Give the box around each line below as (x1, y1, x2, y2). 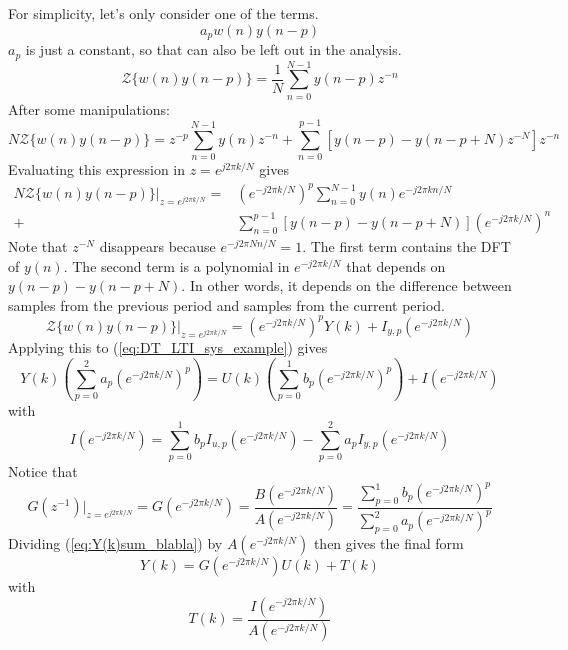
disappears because (99, 236, 216, 256)
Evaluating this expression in (8, 159, 186, 180)
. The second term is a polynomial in (63, 255, 290, 276)
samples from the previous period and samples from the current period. (8, 294, 446, 315)
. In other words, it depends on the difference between (181, 275, 512, 296)
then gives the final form (313, 532, 464, 553)
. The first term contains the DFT (302, 236, 511, 256)
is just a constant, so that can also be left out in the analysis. (25, 39, 402, 60)
